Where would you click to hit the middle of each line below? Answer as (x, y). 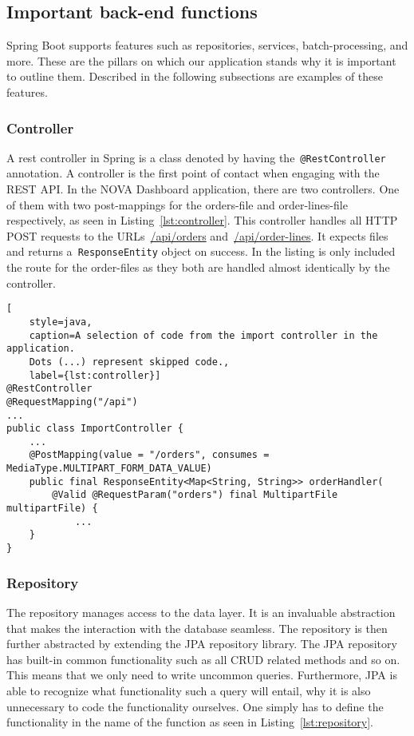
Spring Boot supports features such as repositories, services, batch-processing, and (207, 45)
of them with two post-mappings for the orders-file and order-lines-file (177, 204)
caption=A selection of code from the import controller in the (203, 335)
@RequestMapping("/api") (72, 402)
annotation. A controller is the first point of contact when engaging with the (193, 173)
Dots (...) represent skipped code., (129, 362)
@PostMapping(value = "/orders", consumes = (149, 455)
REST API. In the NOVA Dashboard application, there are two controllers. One (203, 189)
